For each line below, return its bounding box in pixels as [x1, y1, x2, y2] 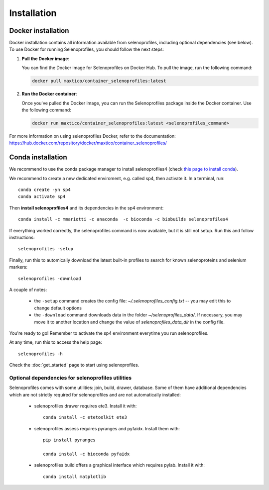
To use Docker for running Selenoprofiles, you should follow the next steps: [9, 46, 164, 52]
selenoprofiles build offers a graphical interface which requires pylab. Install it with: [34, 462, 205, 468]
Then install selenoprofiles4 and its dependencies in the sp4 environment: [9, 204, 164, 211]
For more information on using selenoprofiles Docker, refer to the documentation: [9, 133, 176, 139]
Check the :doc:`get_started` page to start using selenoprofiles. [9, 362, 139, 368]
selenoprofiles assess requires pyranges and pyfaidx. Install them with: [34, 425, 180, 431]
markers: [9, 264, 27, 270]
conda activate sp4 [18, 194, 66, 199]
